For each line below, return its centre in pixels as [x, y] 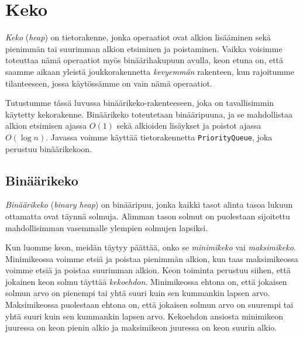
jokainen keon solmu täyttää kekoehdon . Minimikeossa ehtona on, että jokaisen [146, 281]
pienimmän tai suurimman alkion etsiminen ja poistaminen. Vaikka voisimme [144, 48]
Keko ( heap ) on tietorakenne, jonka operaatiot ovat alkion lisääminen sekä [138, 37]
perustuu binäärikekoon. [49, 148]
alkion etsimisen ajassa [46, 125]
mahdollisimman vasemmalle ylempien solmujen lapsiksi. [107, 227]
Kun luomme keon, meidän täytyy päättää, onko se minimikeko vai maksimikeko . [151, 247]
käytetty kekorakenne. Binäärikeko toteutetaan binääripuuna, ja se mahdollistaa [149, 114]
